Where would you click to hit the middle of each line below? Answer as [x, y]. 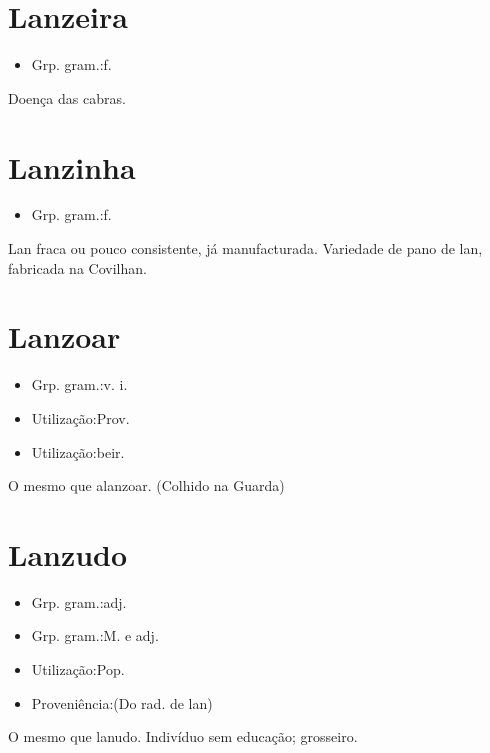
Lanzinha [72, 166]
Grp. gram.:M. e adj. [95, 635]
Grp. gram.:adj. [79, 601]
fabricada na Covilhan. [77, 267]
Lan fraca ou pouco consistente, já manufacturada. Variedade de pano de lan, [245, 248]
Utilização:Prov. [80, 417]
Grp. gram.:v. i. [79, 384]
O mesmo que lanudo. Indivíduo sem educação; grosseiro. [183, 736]
